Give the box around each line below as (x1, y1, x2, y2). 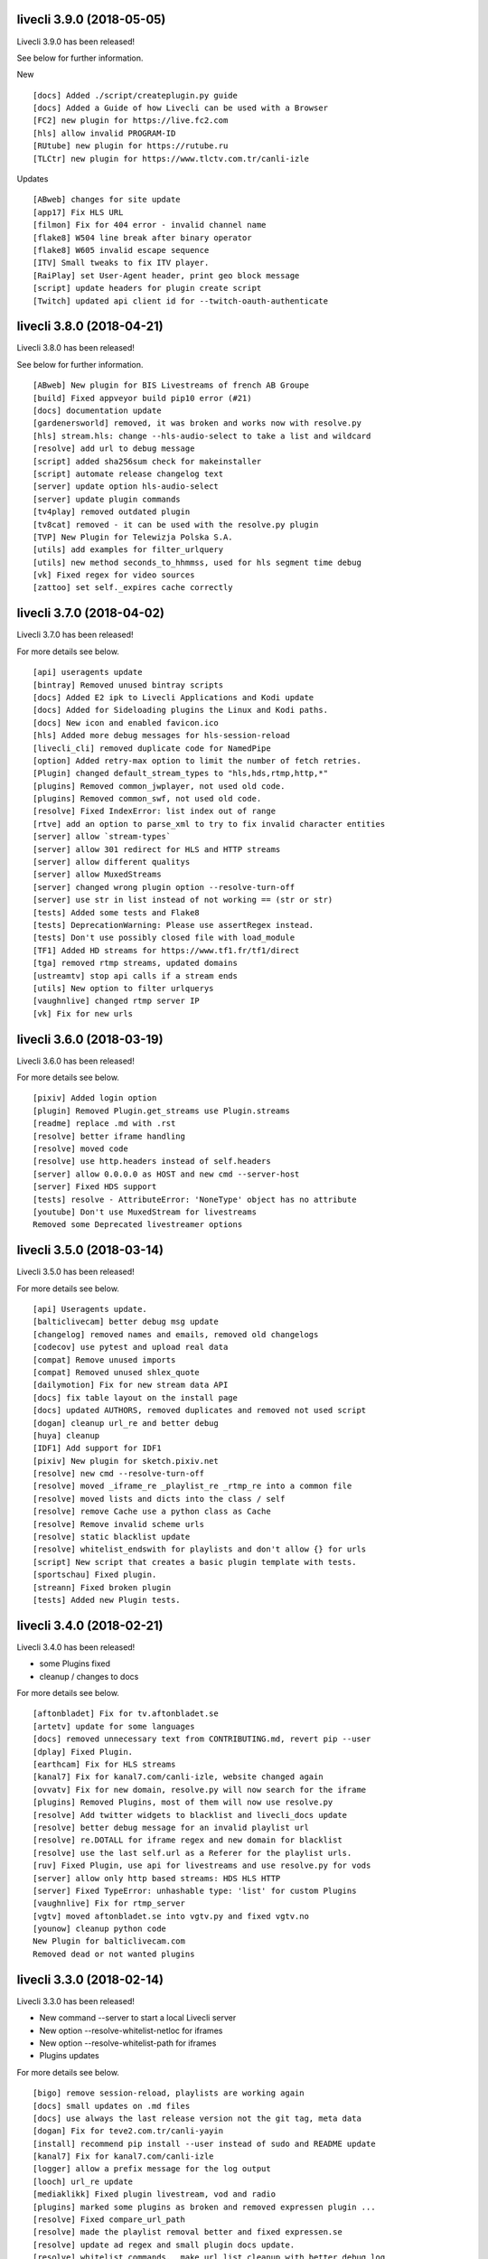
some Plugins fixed (39, 1658, 110, 1669)
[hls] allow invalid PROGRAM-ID (33, 127, 176, 138)
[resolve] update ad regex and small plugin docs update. (33, 2239, 296, 2250)
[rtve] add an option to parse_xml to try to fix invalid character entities (33, 819, 386, 829)
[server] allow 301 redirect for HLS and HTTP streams (33, 844, 281, 854)
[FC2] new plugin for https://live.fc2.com (33, 116, 229, 126)
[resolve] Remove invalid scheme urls (33, 1519, 205, 1529)
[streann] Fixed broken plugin (33, 1582, 172, 1592)
